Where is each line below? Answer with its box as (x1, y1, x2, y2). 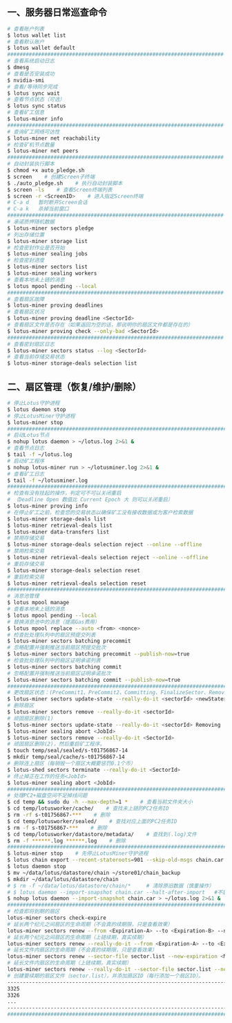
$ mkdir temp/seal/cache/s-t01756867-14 (7, 754, 126, 761)
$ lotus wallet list (7, 32, 67, 39)
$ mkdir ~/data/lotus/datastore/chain (7, 876, 119, 882)
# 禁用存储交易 (7, 535, 45, 542)
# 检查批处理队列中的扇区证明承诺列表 (7, 657, 101, 664)
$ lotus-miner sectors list (7, 264, 88, 271)
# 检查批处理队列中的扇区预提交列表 (7, 631, 96, 638)
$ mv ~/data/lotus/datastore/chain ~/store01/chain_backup (7, 869, 181, 876)
